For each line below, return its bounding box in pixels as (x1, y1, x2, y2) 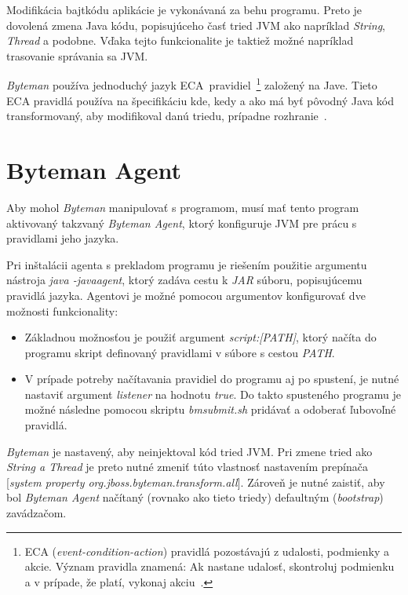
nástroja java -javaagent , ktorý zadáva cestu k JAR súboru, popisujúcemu (6, 272, 362, 288)
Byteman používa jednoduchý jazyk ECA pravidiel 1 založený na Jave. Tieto (6, 75, 377, 93)
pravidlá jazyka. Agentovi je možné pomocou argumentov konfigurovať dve (6, 287, 366, 303)
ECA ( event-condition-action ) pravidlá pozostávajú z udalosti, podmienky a (24, 542, 390, 559)
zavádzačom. (6, 505, 67, 521)
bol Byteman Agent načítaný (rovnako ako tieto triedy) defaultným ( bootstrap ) (6, 489, 384, 506)
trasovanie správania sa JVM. (6, 47, 148, 64)
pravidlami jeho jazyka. (6, 230, 119, 246)
